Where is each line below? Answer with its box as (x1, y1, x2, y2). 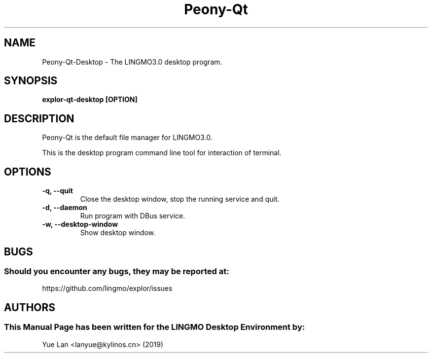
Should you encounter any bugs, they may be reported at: (4, 266, 229, 276)
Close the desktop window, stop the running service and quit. (80, 195, 280, 204)
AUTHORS (4, 301, 56, 314)
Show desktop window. (80, 228, 156, 237)
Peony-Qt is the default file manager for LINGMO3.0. (42, 133, 213, 142)
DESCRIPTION (4, 112, 74, 125)
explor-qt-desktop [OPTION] (42, 95, 138, 104)
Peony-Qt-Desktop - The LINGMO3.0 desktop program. (42, 57, 222, 66)
